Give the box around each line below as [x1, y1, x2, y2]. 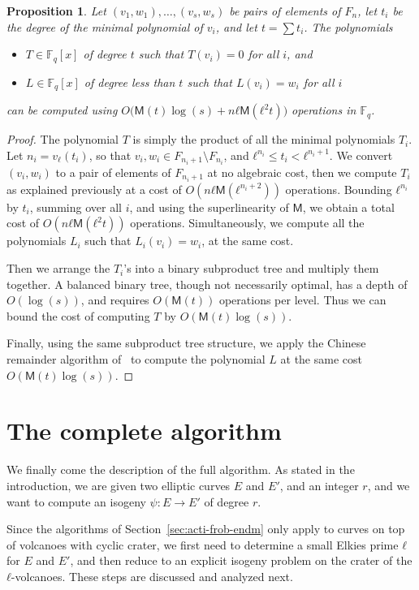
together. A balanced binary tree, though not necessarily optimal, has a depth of [6, 275, 408, 292]
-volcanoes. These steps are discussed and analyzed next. [11, 567, 293, 584]
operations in [292, 101, 356, 118]
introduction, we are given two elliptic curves [6, 476, 231, 493]
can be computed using [6, 101, 118, 118]
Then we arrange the [6, 260, 110, 277]
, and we [367, 476, 410, 493]
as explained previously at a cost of [6, 180, 182, 197]
